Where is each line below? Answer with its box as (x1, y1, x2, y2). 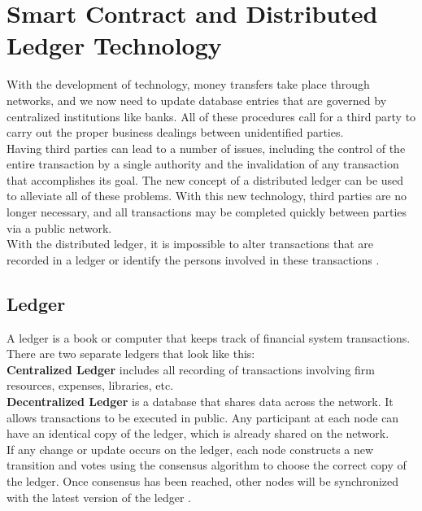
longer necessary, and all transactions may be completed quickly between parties (7, 203, 407, 221)
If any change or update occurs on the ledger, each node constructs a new (7, 440, 374, 457)
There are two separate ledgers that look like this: (7, 345, 255, 362)
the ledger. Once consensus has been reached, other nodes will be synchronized (7, 472, 399, 489)
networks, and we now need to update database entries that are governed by (7, 91, 387, 108)
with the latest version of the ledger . (7, 488, 191, 505)
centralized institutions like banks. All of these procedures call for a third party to (7, 107, 416, 124)
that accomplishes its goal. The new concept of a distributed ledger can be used (7, 171, 404, 188)
